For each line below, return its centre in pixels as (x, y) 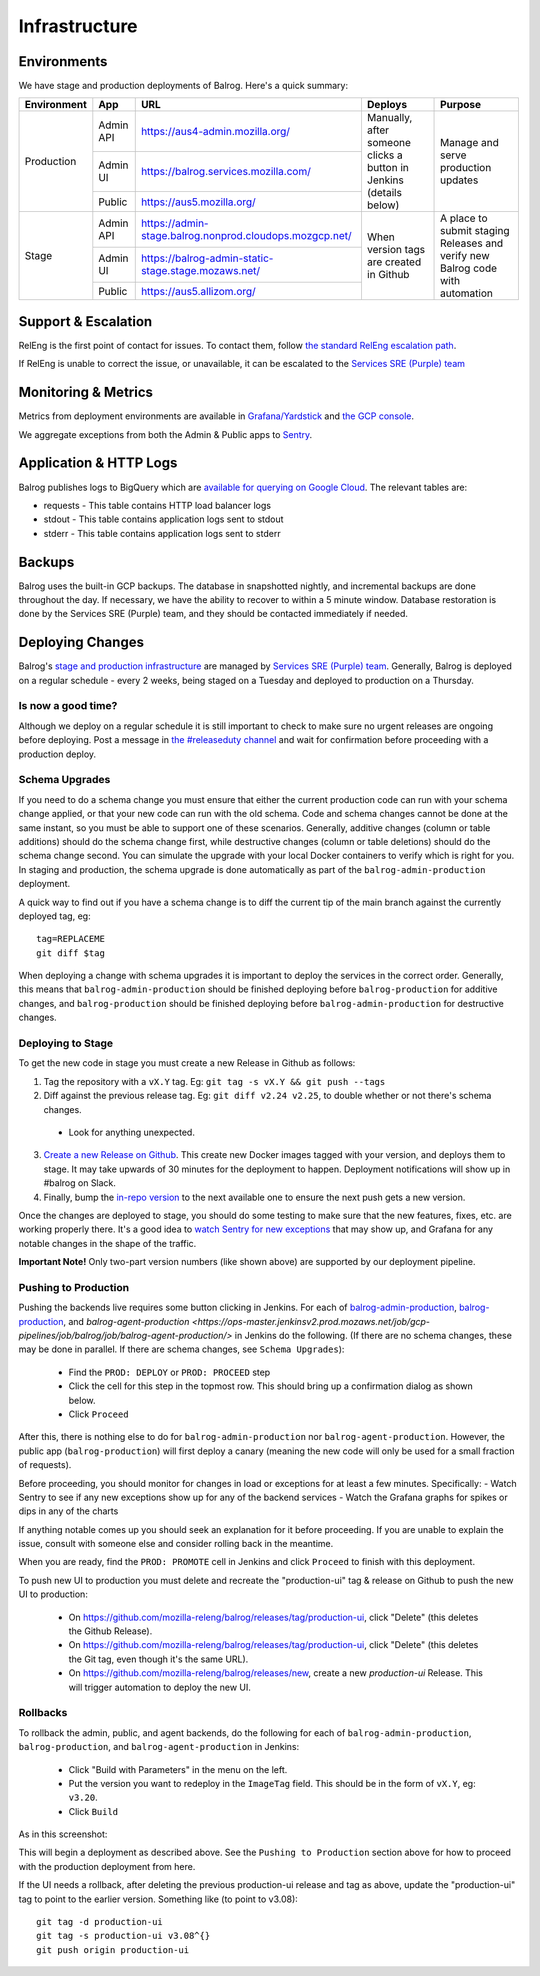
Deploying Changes (81, 642)
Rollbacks (43, 1713)
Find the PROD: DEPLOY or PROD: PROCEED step (169, 1372)
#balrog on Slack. (80, 1183)
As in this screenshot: (63, 1834)
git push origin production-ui (113, 1949)
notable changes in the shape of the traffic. (107, 1243)
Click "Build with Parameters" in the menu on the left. (178, 1769)
